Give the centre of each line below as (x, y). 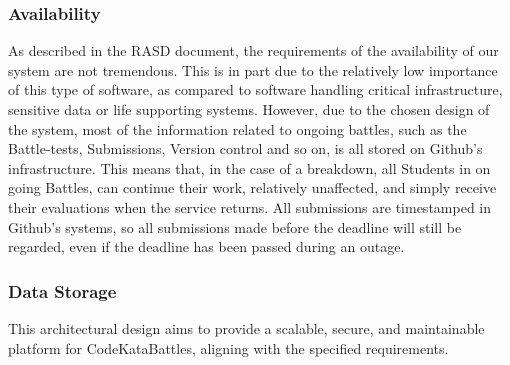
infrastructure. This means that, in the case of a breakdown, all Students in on (249, 167)
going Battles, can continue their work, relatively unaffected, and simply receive (252, 187)
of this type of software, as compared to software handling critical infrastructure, (255, 89)
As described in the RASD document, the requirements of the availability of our (253, 50)
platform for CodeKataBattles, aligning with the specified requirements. (228, 347)
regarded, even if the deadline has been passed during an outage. (206, 246)
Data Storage (62, 290)
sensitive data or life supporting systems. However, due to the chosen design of (249, 109)
